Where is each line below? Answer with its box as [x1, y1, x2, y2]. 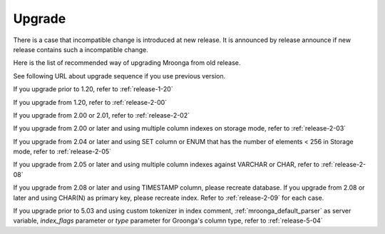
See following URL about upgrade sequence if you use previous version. [13, 71, 226, 80]
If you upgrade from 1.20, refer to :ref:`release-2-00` [13, 98, 168, 106]
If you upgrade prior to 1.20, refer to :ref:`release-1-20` [13, 85, 174, 93]
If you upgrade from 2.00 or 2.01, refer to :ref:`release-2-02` [13, 111, 190, 119]
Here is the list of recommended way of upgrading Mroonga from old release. [13, 58, 241, 67]
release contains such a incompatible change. [13, 45, 149, 54]
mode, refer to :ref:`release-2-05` [13, 147, 112, 156]
